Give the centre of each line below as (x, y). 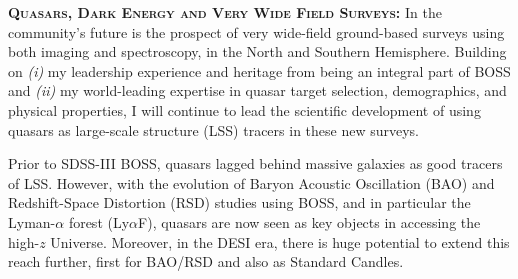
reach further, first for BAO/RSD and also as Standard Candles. (206, 261)
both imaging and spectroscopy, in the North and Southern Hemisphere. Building (257, 51)
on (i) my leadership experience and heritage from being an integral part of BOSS (259, 70)
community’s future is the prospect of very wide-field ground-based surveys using (256, 31)
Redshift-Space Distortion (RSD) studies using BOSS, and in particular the (239, 202)
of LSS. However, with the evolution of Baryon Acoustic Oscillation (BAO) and (251, 182)
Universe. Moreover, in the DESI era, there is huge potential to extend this (280, 241)
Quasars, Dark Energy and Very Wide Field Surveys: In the (225, 12)
